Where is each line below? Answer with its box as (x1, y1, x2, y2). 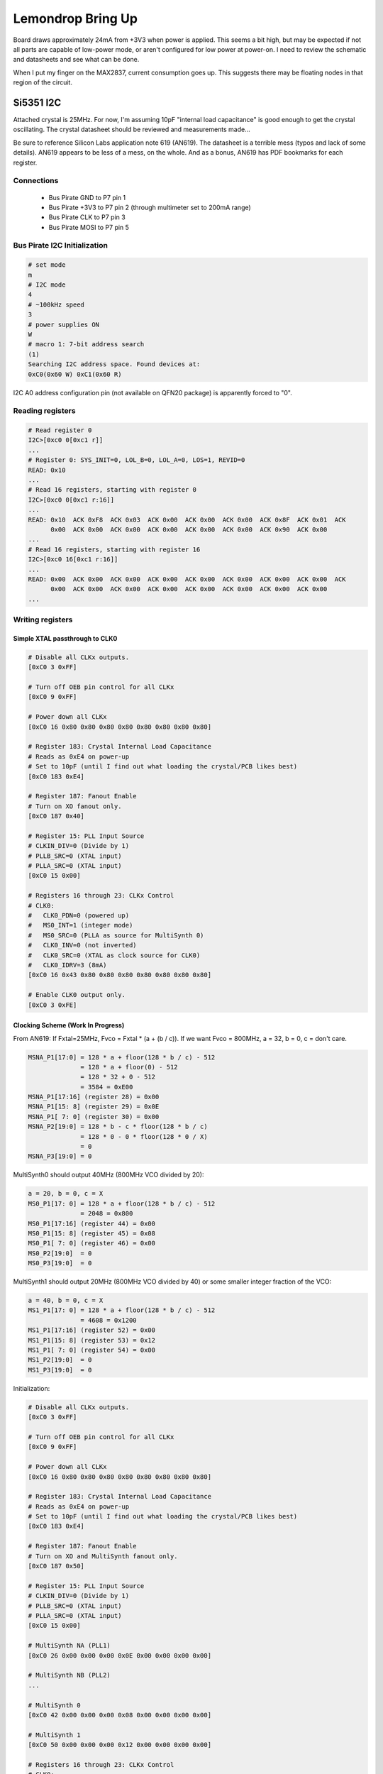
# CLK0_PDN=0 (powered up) (28, 912, 130, 920)
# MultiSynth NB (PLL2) (28, 1671, 111, 1680)
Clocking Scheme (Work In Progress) (13, 1021, 125, 1030)
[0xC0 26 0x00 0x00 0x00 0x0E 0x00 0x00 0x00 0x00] (28, 1651, 212, 1660)
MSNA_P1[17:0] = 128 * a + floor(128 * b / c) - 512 (28, 1053, 216, 1061)
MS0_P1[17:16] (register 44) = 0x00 (28, 1219, 156, 1228)
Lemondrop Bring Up (13, 11, 138, 26)
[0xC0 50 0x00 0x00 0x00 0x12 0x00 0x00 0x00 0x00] (28, 1741, 212, 1749)
